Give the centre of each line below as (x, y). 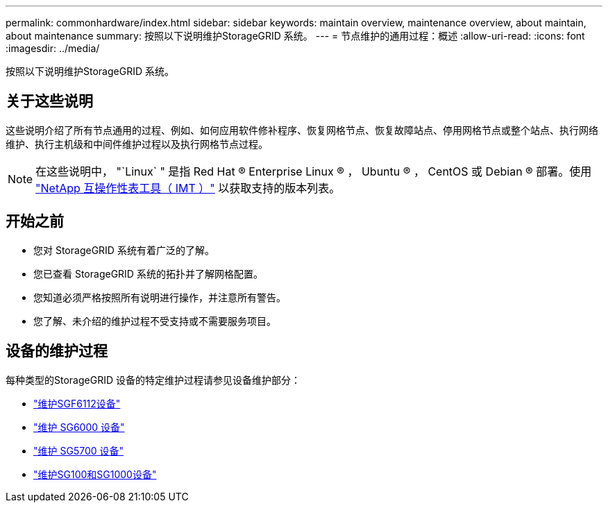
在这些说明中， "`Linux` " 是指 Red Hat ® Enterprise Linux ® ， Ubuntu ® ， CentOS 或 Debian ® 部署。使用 (314, 171)
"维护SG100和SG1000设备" (95, 474)
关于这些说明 (49, 101)
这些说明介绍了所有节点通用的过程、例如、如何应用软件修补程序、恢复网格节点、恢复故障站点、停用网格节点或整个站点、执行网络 (302, 130)
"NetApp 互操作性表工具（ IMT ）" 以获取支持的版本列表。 (188, 188)
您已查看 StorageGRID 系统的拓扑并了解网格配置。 (148, 273)
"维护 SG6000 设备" (79, 427)
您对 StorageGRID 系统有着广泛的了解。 (124, 250)
